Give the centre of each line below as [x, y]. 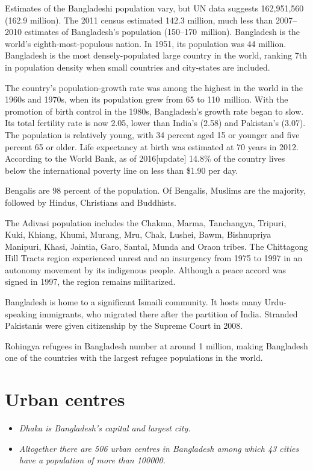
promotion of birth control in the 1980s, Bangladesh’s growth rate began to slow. [154, 111]
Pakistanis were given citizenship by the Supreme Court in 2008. [124, 326]
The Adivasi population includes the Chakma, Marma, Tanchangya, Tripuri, [146, 222]
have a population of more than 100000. [92, 460]
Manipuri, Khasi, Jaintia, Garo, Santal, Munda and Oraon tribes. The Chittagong [156, 246]
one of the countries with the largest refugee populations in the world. [134, 357]
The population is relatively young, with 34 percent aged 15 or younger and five [152, 134]
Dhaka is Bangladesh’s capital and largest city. [105, 428]
